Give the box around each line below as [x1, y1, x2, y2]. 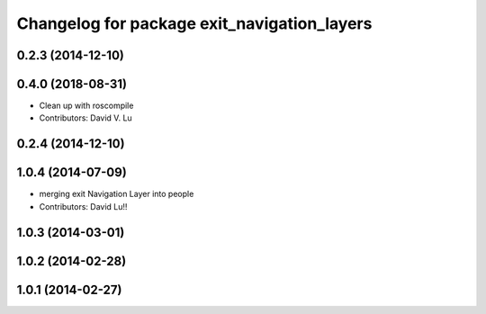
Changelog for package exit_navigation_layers [16, 13, 373, 33]
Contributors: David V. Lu [39, 112, 132, 123]
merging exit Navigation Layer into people [39, 189, 194, 200]
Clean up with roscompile [39, 100, 134, 112]
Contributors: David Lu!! [39, 201, 128, 211]
